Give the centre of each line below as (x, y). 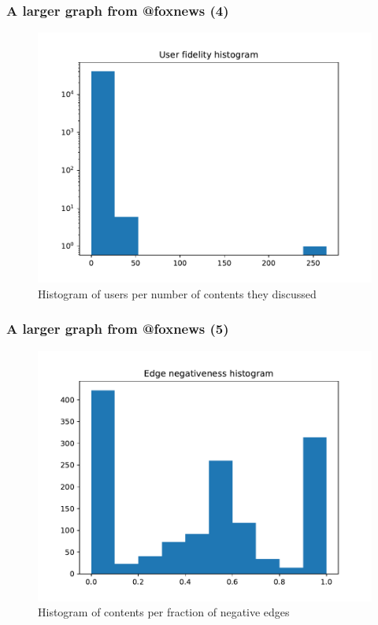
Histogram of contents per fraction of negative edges (164, 612)
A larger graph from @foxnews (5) (118, 329)
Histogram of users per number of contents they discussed (177, 293)
